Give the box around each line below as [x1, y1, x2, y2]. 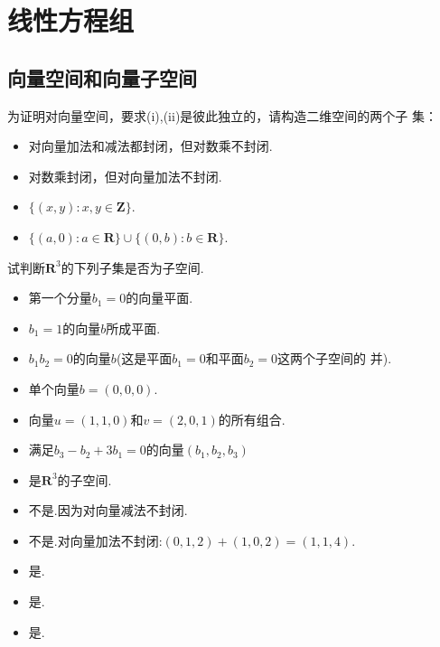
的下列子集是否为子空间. [61, 258, 204, 277]
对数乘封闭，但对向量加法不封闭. [28, 166, 222, 185]
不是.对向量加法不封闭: [28, 530, 163, 549]
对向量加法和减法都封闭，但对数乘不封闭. [28, 136, 273, 155]
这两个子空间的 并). [277, 349, 392, 368]
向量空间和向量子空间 [7, 63, 197, 91]
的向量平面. [126, 288, 193, 307]
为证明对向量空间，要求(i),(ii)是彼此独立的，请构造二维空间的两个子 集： [7, 106, 438, 125]
